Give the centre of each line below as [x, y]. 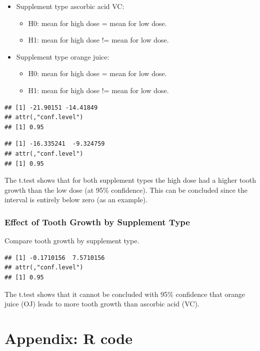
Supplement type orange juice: [63, 56]
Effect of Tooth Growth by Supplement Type [97, 222]
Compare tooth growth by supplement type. [72, 241]
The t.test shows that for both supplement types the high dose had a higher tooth [130, 180]
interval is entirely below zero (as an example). [76, 200]
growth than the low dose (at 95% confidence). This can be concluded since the [126, 190]
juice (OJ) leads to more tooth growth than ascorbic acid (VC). [102, 304]
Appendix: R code [68, 338]
